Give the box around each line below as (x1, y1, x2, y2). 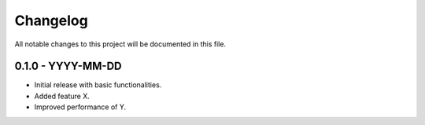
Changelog (14, 12, 88, 29)
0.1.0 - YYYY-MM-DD (14, 60, 122, 73)
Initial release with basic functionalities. (34, 80, 162, 90)
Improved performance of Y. (34, 102, 126, 112)
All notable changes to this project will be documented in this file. (14, 39, 227, 49)
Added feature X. (34, 91, 90, 101)
